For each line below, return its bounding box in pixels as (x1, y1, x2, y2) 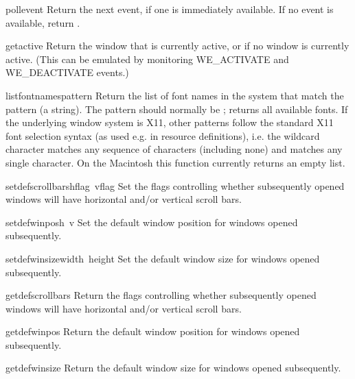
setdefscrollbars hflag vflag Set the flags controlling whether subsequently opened (5, 178, 345, 193)
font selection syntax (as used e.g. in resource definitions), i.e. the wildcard (5, 128, 320, 143)
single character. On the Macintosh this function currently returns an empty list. (5, 155, 345, 169)
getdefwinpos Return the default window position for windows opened (5, 324, 300, 339)
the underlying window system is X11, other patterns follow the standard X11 (5, 115, 334, 130)
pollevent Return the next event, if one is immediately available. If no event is (5, 2, 334, 16)
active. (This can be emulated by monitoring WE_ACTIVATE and (5, 51, 289, 66)
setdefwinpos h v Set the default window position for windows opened (5, 215, 298, 229)
